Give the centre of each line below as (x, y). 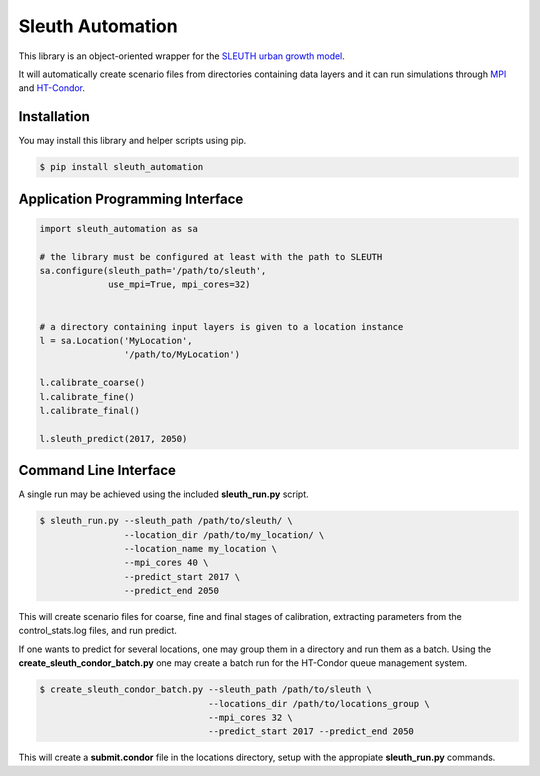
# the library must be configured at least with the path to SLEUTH (211, 256)
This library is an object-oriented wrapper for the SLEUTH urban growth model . (181, 56)
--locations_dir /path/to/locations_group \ (319, 703)
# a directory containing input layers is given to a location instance (221, 326)
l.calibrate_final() (89, 410)
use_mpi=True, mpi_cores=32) (179, 284)
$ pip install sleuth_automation (121, 167)
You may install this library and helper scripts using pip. (132, 141)
